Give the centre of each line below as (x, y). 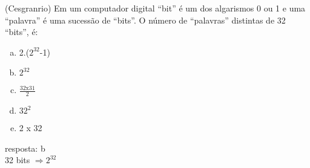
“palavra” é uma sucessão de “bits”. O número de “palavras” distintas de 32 (145, 20)
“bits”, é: (21, 32)
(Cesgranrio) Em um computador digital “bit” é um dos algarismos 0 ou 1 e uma (155, 8)
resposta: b (25, 148)
